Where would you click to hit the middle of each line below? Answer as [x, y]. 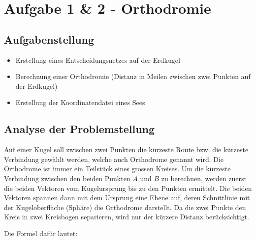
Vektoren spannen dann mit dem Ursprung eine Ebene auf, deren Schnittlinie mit [127, 198]
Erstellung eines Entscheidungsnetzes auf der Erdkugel [98, 60]
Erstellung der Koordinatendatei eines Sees [80, 102]
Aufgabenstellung [49, 39]
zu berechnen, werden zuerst [204, 178]
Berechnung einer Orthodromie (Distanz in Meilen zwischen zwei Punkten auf [133, 76]
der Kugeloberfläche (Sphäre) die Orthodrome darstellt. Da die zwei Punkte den [125, 207]
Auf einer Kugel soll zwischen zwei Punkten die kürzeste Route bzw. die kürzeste [126, 149]
